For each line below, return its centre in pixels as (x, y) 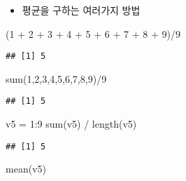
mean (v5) (26, 169)
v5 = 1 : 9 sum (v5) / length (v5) (71, 124)
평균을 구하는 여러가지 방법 (81, 10)
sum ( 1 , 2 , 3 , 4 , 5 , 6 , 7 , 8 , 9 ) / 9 (56, 78)
